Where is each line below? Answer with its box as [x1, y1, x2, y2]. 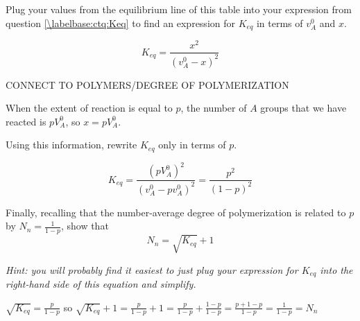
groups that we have [260, 101, 347, 115]
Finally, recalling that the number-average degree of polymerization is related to [6, 205, 346, 219]
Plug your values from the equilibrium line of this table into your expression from [6, 2, 352, 16]
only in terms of [158, 137, 226, 152]
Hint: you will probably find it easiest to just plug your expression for [6, 262, 298, 277]
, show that [60, 218, 109, 233]
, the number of [180, 101, 247, 115]
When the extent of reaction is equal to [6, 101, 173, 115]
